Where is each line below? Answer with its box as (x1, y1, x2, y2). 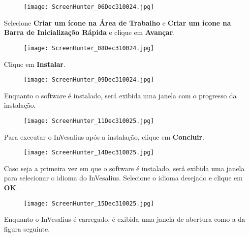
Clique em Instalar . (4, 59, 65, 69)
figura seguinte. (4, 223, 50, 234)
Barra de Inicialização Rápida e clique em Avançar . (4, 27, 175, 37)
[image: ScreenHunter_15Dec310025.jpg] (24, 200, 154, 207)
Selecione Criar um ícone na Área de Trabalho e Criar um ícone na (4, 17, 231, 28)
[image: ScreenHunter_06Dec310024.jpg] (24, 3, 154, 10)
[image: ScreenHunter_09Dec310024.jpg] (24, 76, 154, 84)
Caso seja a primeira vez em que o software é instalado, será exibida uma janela (4, 163, 245, 173)
